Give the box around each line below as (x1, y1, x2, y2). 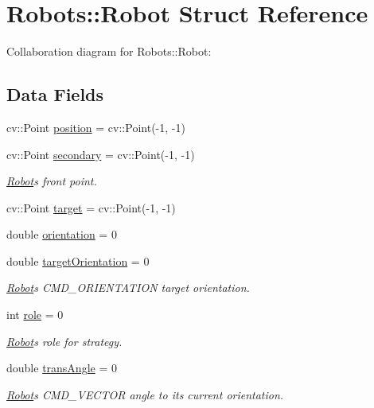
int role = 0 (6, 306, 64, 323)
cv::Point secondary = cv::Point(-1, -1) (6, 146, 195, 162)
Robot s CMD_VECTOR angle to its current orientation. (6, 386, 284, 402)
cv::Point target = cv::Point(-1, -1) (6, 199, 176, 216)
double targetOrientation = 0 (6, 252, 150, 269)
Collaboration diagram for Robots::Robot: (6, 43, 212, 60)
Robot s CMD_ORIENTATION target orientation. (6, 279, 250, 296)
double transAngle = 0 (6, 359, 117, 376)
